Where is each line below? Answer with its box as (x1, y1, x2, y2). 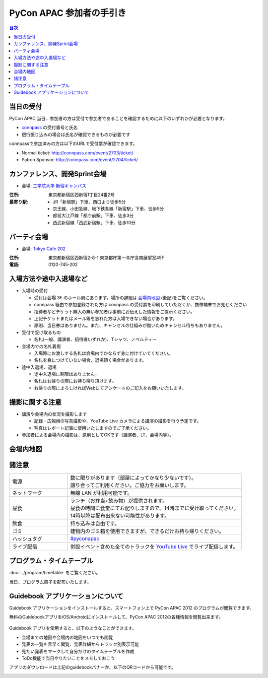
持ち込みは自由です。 (70, 520, 120, 527)
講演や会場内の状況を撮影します (21, 411, 87, 417)
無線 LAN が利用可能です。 (70, 489, 133, 496)
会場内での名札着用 (21, 343, 61, 349)
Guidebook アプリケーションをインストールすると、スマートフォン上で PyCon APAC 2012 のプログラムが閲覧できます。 (9, 605, 254, 610)
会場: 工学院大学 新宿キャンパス (21, 183, 86, 189)
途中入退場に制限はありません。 (34, 371, 99, 377)
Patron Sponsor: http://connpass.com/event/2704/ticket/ (21, 156, 138, 162)
